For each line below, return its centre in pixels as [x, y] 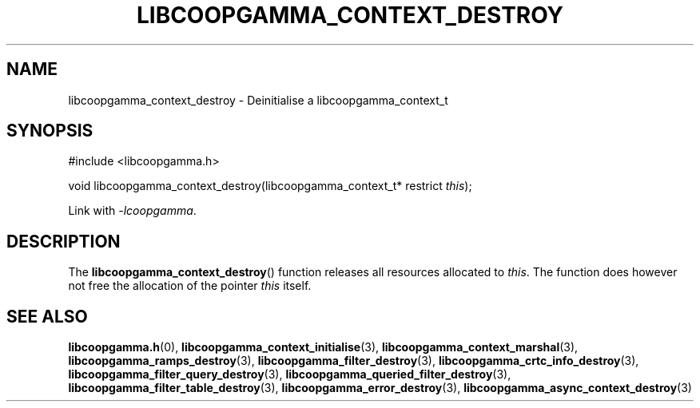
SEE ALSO [47, 316]
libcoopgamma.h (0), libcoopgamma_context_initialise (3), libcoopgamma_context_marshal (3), [323, 347]
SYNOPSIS [50, 131]
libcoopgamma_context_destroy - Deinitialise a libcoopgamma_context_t [258, 100]
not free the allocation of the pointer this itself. [190, 286]
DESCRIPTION [64, 241]
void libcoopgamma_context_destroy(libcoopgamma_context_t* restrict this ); [270, 186]
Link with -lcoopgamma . [132, 211]
